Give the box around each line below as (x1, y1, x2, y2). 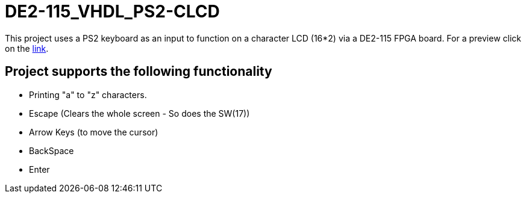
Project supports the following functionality (5, 64, 272, 79)
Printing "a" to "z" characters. (29, 89, 147, 100)
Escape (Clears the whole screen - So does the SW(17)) (29, 108, 250, 119)
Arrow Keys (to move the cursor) (29, 126, 158, 137)
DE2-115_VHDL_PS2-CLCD (5, 1, 220, 22)
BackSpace (29, 145, 74, 156)
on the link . (5, 43, 49, 54)
